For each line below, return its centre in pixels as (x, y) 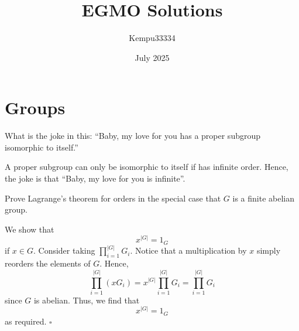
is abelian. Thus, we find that (87, 300)
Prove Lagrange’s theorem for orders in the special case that (113, 198)
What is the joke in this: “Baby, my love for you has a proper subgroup (133, 136)
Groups (35, 108)
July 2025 (152, 57)
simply (269, 250)
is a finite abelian (263, 198)
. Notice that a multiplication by (188, 250)
